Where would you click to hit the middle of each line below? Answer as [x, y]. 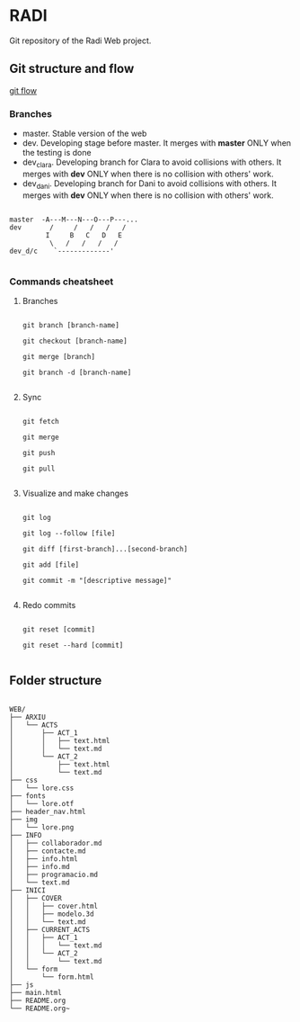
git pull [39, 469]
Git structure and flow [72, 69]
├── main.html [36, 992]
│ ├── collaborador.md [56, 843]
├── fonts [28, 796]
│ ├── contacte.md [48, 851]
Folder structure [56, 681]
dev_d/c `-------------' [62, 251]
